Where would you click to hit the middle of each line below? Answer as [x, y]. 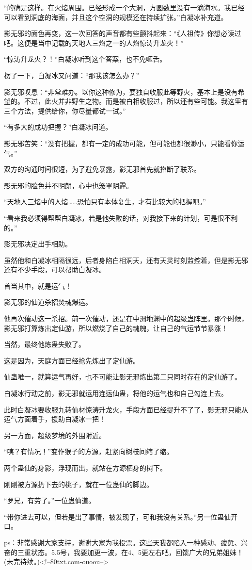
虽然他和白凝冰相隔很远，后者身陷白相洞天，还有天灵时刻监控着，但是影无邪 [126, 260]
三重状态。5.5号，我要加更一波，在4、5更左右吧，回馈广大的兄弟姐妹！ [130, 552]
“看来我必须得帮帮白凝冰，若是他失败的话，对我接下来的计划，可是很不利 [121, 218]
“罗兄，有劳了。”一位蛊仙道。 [50, 500]
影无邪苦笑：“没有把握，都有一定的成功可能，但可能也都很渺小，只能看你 [121, 143]
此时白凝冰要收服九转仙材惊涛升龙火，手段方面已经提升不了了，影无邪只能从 [126, 409]
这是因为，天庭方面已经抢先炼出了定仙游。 [72, 360]
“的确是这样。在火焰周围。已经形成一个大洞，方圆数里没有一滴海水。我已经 [124, 7]
